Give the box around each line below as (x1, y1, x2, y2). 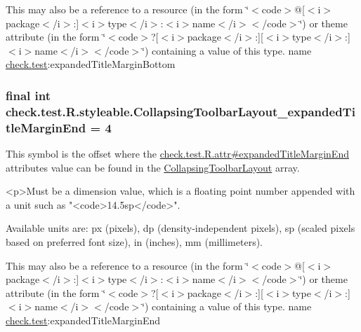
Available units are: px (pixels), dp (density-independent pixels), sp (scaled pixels (6, 221, 355, 235)
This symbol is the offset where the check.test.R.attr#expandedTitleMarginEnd (6, 146, 349, 161)
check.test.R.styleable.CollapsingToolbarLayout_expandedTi (6, 102, 355, 120)
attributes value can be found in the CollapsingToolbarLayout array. (6, 160, 300, 174)
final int (6, 86, 51, 104)
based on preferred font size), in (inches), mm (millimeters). (6, 235, 263, 249)
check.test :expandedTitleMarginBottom (6, 57, 176, 71)
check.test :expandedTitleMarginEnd (6, 312, 161, 327)
